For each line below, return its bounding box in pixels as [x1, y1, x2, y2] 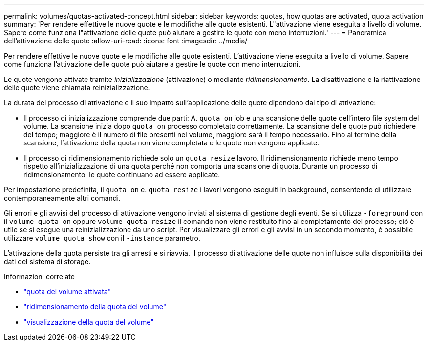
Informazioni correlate [4, 272, 75, 281]
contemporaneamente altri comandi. [4, 194, 121, 202]
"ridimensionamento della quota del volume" [23, 303, 167, 311]
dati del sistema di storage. [4, 257, 91, 265]
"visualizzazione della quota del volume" [23, 318, 154, 326]
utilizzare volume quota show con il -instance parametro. [4, 234, 201, 242]
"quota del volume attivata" [23, 287, 111, 296]
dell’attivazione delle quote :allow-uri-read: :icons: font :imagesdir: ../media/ [4, 37, 248, 45]
